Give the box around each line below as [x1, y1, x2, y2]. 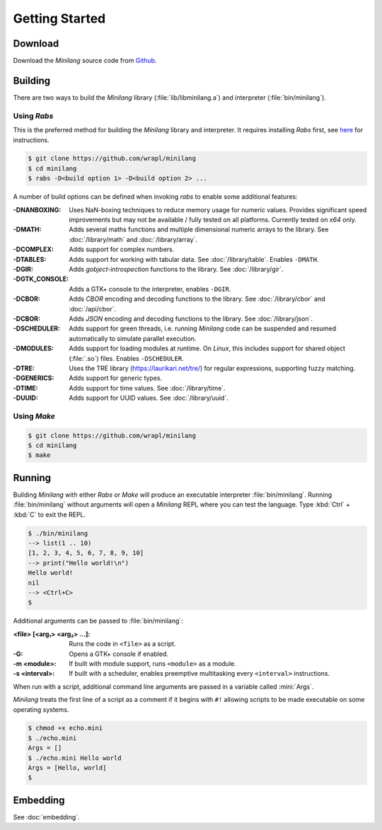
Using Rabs [13, 110, 54, 120]
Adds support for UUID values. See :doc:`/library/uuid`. [69, 393, 229, 403]
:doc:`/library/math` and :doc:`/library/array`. [69, 235, 198, 243]
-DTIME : [13, 384, 38, 392]
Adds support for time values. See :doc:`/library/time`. [69, 384, 226, 392]
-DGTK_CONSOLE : [13, 275, 69, 283]
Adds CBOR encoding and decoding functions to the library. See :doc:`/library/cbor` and [69, 294, 325, 304]
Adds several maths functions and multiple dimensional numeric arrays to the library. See [69, 225, 329, 234]
